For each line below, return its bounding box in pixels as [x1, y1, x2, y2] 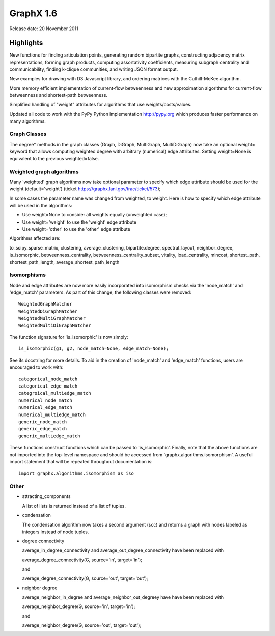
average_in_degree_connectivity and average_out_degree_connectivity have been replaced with [22, 547, 224, 554]
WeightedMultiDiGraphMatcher [18, 322, 91, 328]
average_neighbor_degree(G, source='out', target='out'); [22, 622, 142, 628]
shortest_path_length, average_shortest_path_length [9, 259, 120, 265]
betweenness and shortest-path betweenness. [9, 92, 108, 98]
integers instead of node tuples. [22, 529, 89, 535]
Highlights [9, 39, 43, 47]
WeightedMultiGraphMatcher [18, 316, 86, 321]
